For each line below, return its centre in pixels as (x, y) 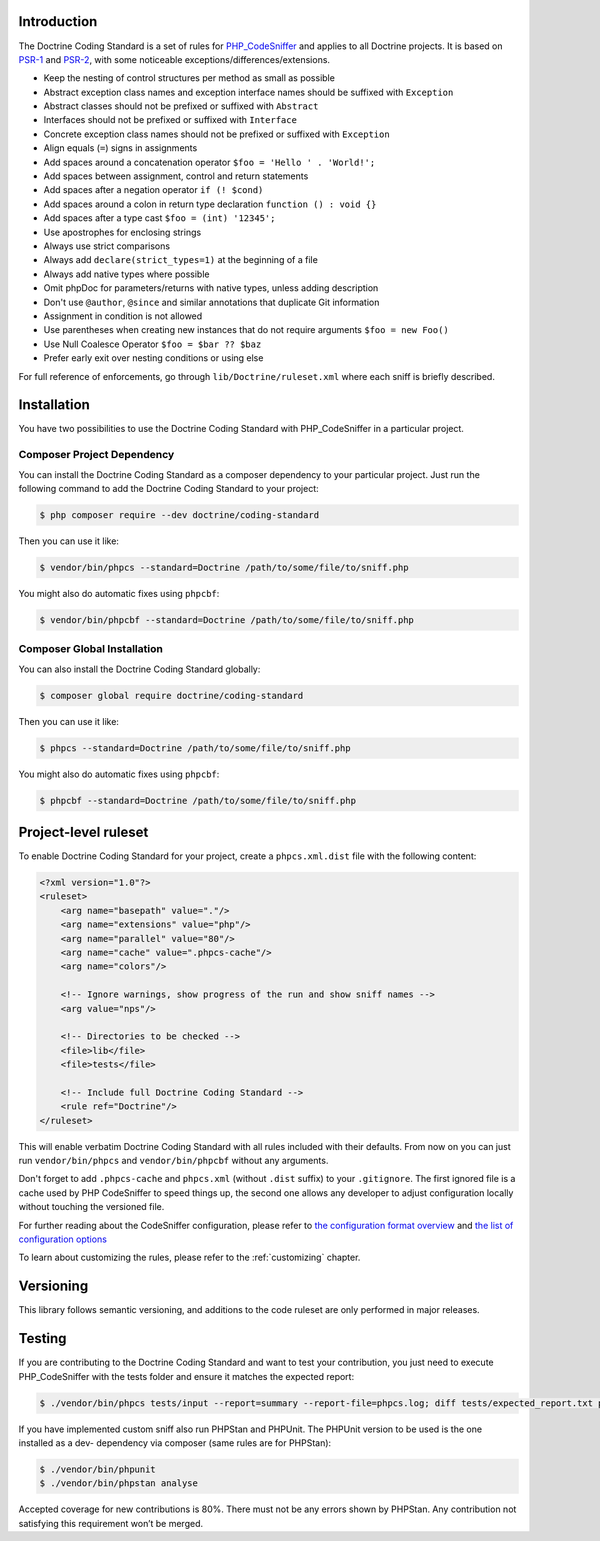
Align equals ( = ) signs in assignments (120, 148)
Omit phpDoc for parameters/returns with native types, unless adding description (211, 288)
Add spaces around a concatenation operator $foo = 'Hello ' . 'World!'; (209, 162)
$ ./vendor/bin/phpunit (98, 1469)
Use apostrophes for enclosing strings (122, 232)
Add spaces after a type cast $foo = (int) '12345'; (159, 218)
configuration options (62, 1239)
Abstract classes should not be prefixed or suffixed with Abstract (181, 106)
